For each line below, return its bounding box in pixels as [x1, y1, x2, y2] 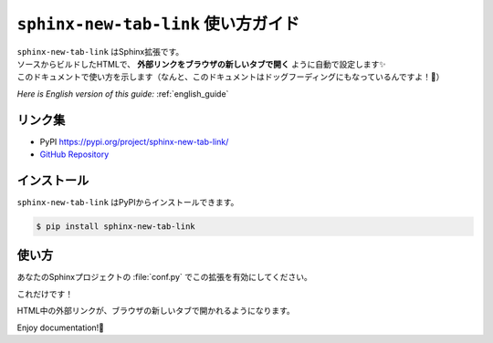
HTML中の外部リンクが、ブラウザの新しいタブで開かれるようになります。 [16, 306, 296, 317]
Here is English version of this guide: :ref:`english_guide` [16, 88, 229, 99]
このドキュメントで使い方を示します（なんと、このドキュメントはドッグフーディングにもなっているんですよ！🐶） [16, 71, 445, 82]
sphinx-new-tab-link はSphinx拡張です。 [16, 46, 184, 57]
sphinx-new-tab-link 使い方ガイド [16, 14, 300, 34]
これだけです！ [16, 288, 73, 299]
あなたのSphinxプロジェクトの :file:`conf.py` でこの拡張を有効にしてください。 [16, 272, 312, 283]
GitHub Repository [39, 149, 110, 160]
